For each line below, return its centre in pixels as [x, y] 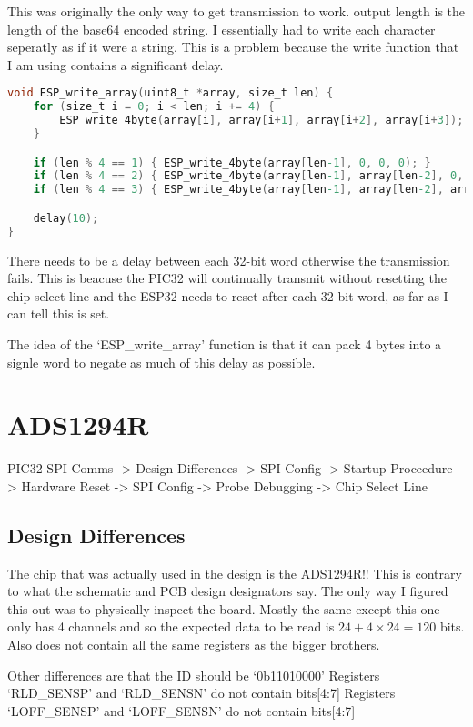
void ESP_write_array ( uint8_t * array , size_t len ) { [171, 93]
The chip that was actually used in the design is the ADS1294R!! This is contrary [235, 573]
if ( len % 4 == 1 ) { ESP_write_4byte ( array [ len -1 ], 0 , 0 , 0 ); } [232, 162]
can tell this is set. [59, 313]
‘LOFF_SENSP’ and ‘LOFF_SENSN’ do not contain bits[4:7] [181, 710]
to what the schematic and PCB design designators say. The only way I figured [228, 591]
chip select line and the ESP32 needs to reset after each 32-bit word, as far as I [228, 295]
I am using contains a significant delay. [116, 64]
